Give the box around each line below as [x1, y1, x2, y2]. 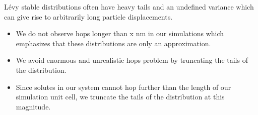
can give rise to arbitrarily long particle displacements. [4, 11, 173, 22]
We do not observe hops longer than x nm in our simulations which [16, 28, 224, 39]
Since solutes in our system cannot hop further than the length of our [16, 81, 231, 92]
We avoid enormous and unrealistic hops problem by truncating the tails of [16, 55, 248, 65]
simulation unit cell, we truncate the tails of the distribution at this [16, 91, 225, 102]
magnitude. [16, 101, 51, 111]
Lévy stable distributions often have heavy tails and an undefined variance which [4, 2, 254, 12]
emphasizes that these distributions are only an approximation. [16, 38, 211, 48]
